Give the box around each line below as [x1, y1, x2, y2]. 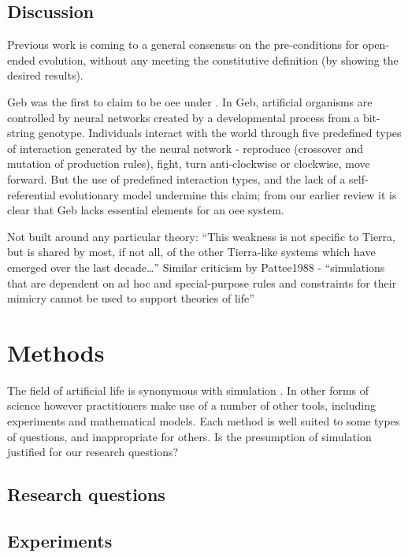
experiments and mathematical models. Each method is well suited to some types [7, 413, 400, 429]
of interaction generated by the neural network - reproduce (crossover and [7, 139, 363, 156]
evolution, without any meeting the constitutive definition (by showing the [39, 51, 399, 68]
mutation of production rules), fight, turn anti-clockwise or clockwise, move [7, 155, 370, 172]
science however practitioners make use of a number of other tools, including [7, 397, 376, 414]
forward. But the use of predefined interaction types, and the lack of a [7, 170, 346, 187]
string [7, 124, 35, 141]
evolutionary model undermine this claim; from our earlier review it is [59, 186, 397, 202]
